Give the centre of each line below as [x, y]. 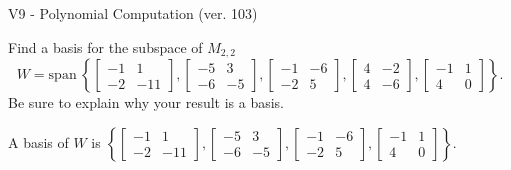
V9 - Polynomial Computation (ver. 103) [133, 13]
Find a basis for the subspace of [105, 46]
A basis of [38, 141]
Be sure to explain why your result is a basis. [146, 102]
